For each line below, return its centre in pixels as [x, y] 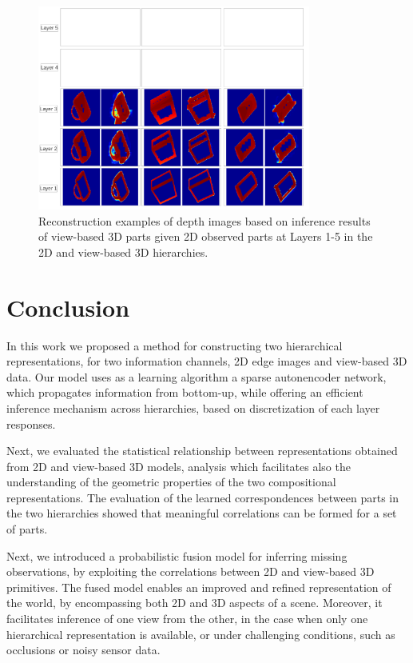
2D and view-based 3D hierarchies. [123, 252]
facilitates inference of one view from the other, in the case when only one [187, 619]
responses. [31, 423]
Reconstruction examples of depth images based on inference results [205, 220]
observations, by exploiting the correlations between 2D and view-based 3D [191, 571]
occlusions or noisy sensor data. [83, 650]
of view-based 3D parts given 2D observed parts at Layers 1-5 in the [206, 236]
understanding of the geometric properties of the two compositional [171, 482]
